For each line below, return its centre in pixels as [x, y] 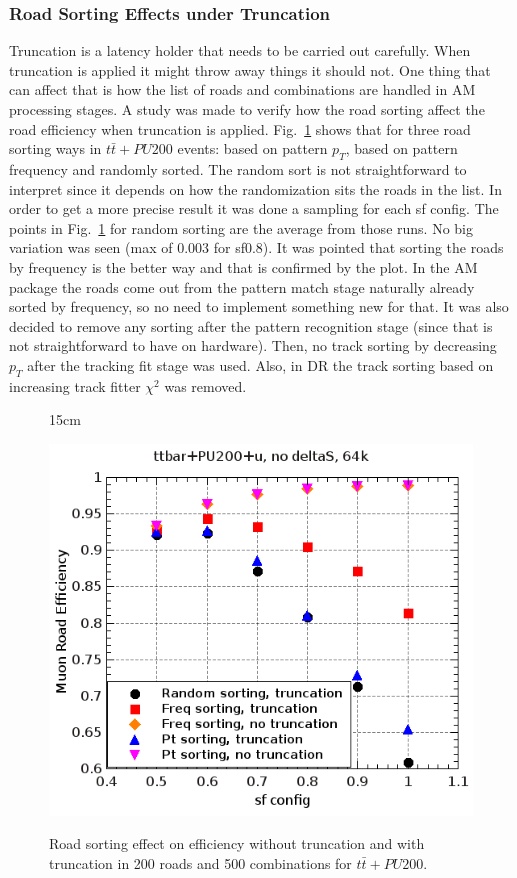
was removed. [205, 385]
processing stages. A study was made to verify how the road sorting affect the [247, 109]
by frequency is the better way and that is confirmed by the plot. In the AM [243, 266]
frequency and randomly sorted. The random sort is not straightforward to [238, 168]
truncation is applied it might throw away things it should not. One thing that [250, 69]
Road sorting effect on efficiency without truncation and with [237, 843]
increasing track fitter [75, 385]
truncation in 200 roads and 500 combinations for [200, 862]
